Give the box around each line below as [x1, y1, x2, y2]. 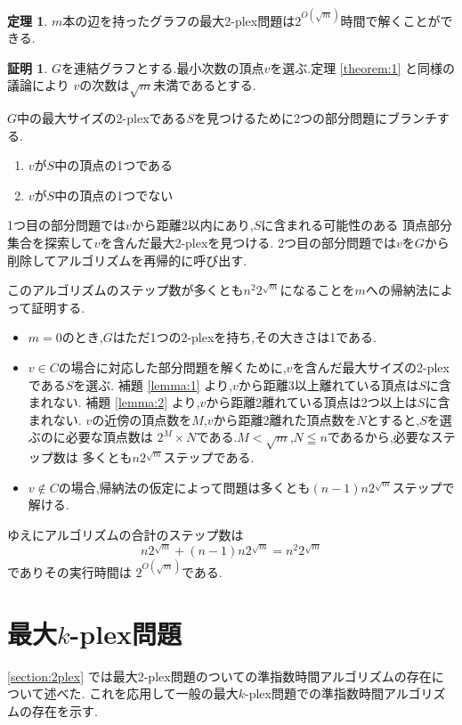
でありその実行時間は [7, 562, 132, 581]
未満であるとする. [153, 76, 256, 94]
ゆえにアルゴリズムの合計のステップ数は [7, 525, 244, 543]
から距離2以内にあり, [131, 216, 254, 234]
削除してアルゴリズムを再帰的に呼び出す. [7, 250, 247, 269]
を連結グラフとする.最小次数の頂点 [61, 58, 264, 77]
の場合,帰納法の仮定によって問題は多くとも [58, 477, 311, 496]
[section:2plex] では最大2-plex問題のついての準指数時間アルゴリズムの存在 [7, 666, 432, 685]
